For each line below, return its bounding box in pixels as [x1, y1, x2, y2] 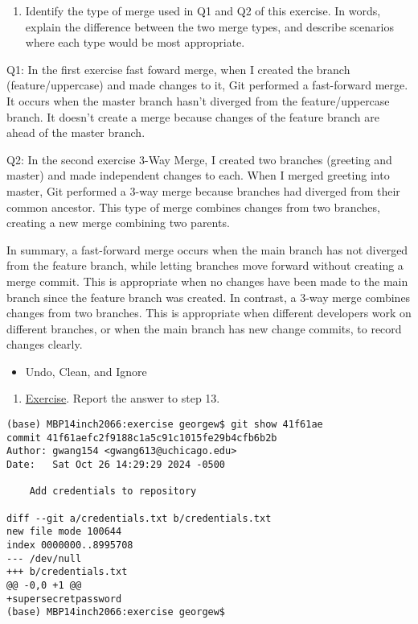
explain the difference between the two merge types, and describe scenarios [25, 18, 394, 35]
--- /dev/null [6, 552, 82, 564]
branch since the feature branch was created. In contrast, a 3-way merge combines [6, 288, 411, 305]
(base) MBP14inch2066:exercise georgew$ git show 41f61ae [6, 419, 323, 431]
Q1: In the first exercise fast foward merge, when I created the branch [6, 60, 350, 77]
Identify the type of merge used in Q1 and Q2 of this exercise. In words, [25, 2, 381, 19]
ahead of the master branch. [6, 124, 145, 141]
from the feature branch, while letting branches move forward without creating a [6, 257, 404, 274]
